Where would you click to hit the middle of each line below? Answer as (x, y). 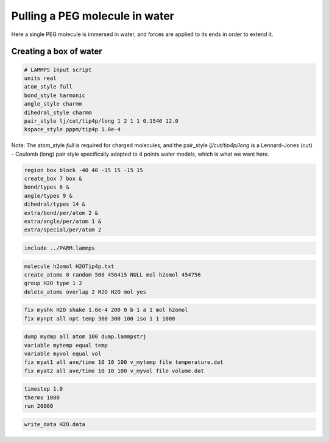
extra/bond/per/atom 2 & (61, 213)
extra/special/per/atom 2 (63, 230)
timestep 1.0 (44, 389)
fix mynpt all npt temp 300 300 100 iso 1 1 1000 (100, 318)
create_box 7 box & (53, 179)
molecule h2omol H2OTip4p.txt (69, 266)
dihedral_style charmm (58, 112)
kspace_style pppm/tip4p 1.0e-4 (73, 129)
